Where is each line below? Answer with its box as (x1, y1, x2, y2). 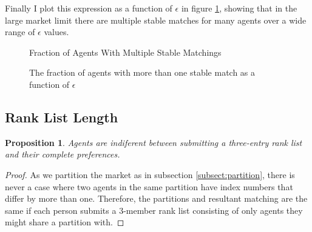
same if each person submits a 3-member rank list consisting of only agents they (5, 204, 303, 216)
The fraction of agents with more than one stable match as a (29, 66, 256, 79)
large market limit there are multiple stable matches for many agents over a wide (5, 13, 307, 26)
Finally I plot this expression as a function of (5, 2, 172, 14)
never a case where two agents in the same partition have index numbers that (5, 180, 293, 193)
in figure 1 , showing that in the (181, 2, 297, 14)
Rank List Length (5, 107, 118, 126)
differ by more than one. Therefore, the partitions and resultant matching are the (5, 192, 308, 205)
